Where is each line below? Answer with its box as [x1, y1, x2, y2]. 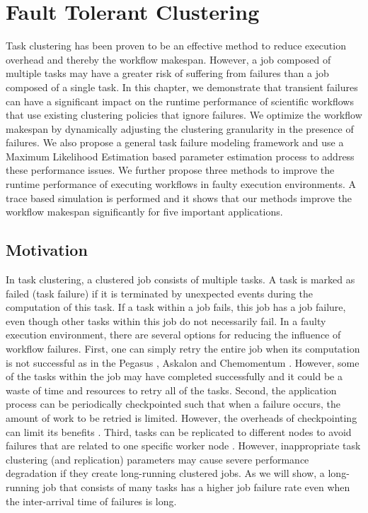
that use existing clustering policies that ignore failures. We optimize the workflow [6, 107, 362, 122]
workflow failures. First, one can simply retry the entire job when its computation [6, 341, 360, 356]
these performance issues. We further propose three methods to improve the [6, 163, 335, 177]
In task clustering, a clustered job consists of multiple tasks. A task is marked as [6, 272, 355, 287]
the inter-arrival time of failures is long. [6, 493, 177, 508]
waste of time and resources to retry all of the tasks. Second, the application [6, 382, 337, 397]
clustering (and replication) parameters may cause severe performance [6, 452, 309, 466]
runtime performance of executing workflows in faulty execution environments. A [6, 177, 357, 191]
